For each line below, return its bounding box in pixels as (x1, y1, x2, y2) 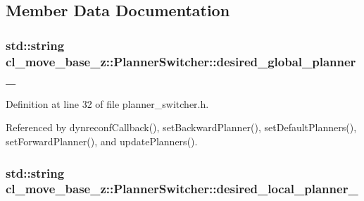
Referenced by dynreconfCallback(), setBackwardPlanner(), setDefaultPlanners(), (6, 120, 357, 135)
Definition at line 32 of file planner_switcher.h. (6, 96, 209, 111)
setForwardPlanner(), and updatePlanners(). (6, 134, 198, 149)
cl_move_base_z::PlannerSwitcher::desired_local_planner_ (6, 180, 358, 197)
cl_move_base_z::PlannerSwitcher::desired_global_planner (6, 52, 356, 70)
